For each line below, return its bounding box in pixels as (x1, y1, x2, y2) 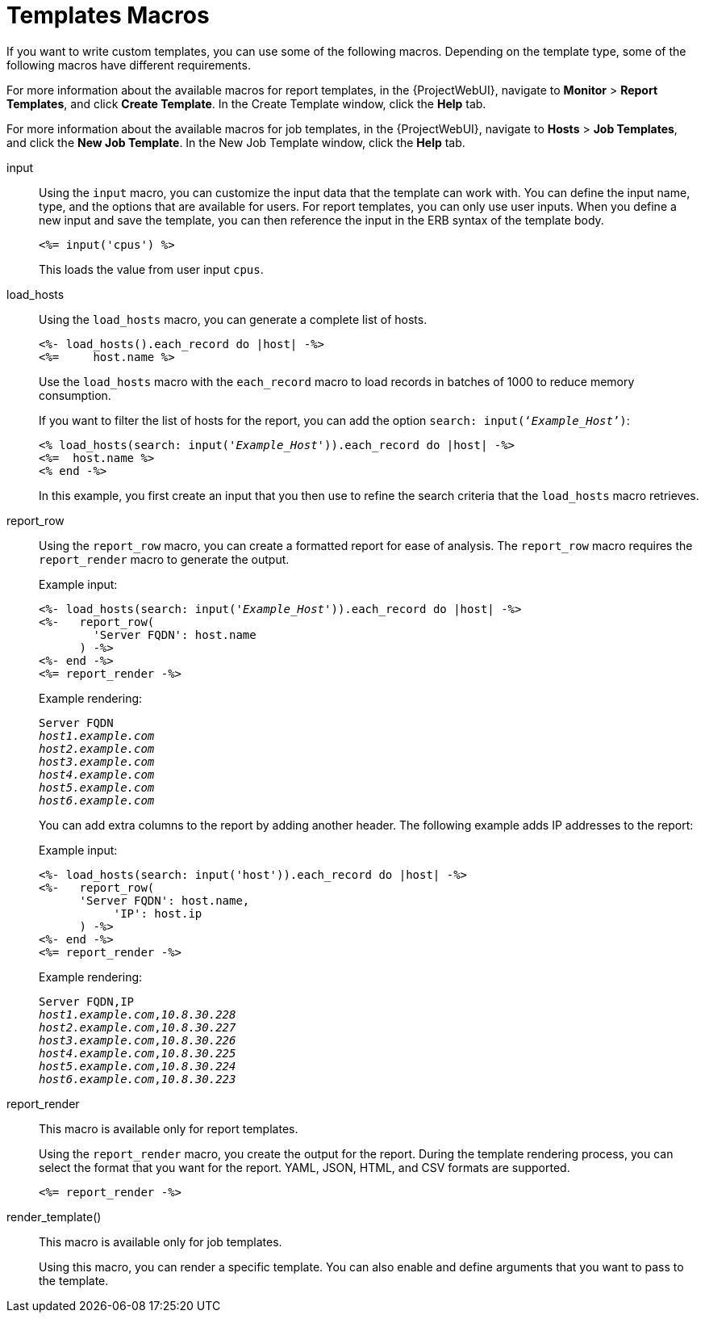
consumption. (39, 388, 111, 402)
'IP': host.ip (113, 906, 202, 920)
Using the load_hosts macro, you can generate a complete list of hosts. (39, 312, 428, 326)
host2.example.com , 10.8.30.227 (39, 1020, 236, 1034)
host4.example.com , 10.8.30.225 (39, 1046, 236, 1060)
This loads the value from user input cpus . (39, 262, 264, 276)
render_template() (6, 1209, 102, 1224)
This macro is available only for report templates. (39, 1121, 298, 1136)
